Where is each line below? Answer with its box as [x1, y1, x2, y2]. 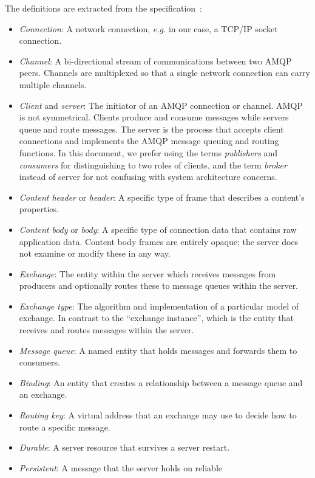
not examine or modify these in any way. [19, 247, 171, 260]
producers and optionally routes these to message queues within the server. [19, 279, 299, 292]
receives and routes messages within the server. [19, 324, 194, 336]
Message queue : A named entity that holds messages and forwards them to [19, 344, 297, 356]
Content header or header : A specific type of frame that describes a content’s [19, 190, 305, 203]
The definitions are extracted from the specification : [5, 2, 203, 14]
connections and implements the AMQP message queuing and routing [19, 134, 279, 147]
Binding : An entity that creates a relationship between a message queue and [19, 376, 303, 389]
